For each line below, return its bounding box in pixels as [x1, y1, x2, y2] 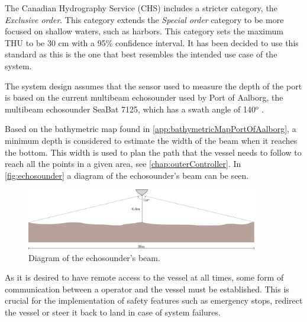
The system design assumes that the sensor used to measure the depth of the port [5, 79, 302, 92]
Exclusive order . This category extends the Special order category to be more [5, 13, 284, 25]
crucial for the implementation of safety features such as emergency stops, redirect [5, 294, 303, 307]
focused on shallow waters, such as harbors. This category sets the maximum [5, 25, 283, 37]
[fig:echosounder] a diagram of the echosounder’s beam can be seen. [5, 169, 249, 181]
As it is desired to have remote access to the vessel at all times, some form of [5, 271, 284, 284]
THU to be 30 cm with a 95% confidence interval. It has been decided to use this [5, 36, 299, 49]
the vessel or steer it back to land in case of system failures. [5, 305, 221, 318]
